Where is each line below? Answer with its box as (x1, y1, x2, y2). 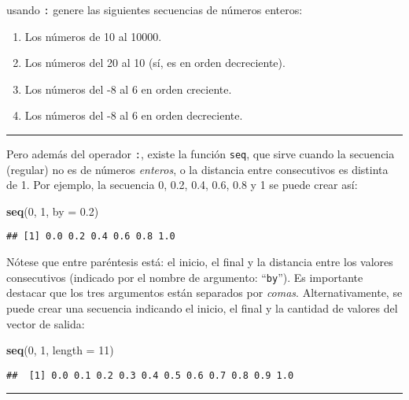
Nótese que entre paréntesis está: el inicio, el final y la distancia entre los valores (6, 254, 393, 270)
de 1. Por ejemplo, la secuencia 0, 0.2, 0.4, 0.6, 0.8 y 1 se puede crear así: (6, 176, 358, 193)
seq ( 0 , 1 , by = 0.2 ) (6, 202, 99, 219)
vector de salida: (6, 315, 85, 331)
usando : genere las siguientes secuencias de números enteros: (6, 2, 303, 17)
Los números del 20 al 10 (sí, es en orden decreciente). (24, 54, 286, 71)
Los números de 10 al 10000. (24, 28, 162, 44)
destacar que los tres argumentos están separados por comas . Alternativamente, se (6, 284, 403, 301)
